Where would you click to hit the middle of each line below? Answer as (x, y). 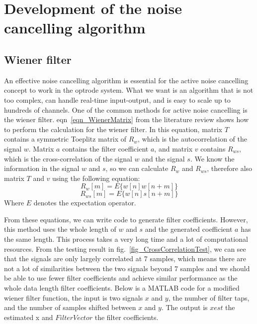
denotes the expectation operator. (85, 203)
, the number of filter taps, (209, 297)
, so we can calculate (137, 168)
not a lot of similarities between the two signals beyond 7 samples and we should (127, 268)
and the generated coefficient (189, 229)
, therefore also (230, 168)
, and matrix (173, 148)
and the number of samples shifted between (70, 307)
